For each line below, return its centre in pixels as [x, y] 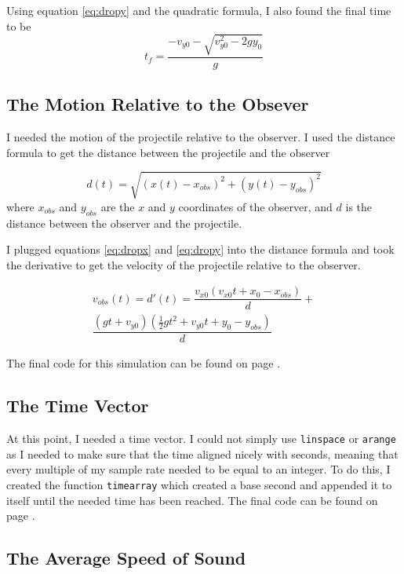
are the [118, 206]
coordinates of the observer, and [255, 206]
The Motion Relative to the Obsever [158, 104]
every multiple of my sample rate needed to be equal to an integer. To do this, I [198, 469]
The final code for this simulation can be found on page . [144, 363]
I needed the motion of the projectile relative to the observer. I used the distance [201, 136]
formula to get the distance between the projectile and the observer [168, 152]
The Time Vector [78, 406]
